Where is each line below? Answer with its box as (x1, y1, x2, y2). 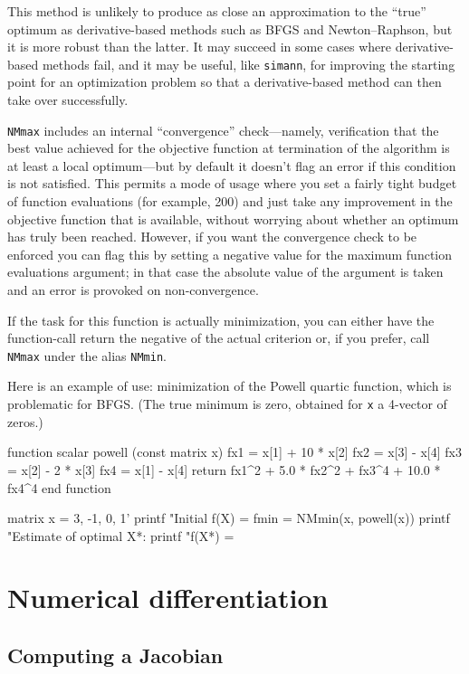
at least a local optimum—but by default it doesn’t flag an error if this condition (7, 156, 456, 175)
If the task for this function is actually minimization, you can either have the (7, 310, 435, 329)
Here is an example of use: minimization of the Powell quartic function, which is (7, 376, 452, 395)
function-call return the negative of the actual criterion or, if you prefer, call (7, 328, 430, 347)
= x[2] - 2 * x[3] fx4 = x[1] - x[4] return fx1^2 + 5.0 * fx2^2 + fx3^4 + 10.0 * (7, 460, 441, 479)
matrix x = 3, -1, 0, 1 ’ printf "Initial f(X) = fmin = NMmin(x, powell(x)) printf (7, 508, 450, 527)
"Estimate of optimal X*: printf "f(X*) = (7, 526, 234, 545)
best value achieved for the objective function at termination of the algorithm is (7, 138, 450, 157)
